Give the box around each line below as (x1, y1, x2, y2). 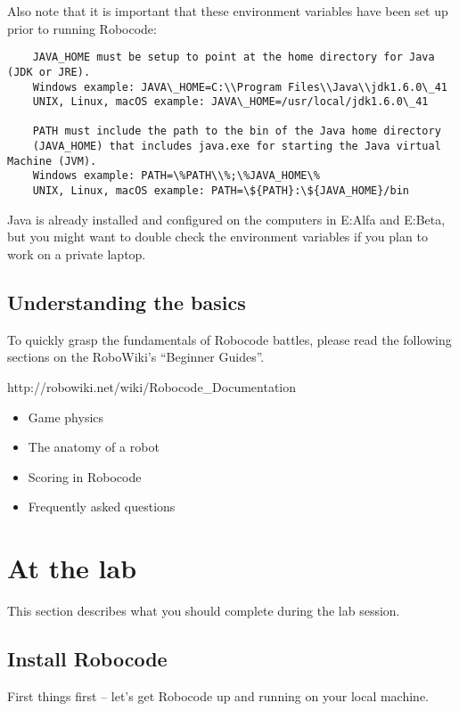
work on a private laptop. (7, 244, 146, 263)
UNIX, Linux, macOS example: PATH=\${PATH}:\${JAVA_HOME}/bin (32, 184, 410, 198)
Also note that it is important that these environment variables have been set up (7, 2, 448, 20)
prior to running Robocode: (7, 19, 157, 37)
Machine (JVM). (7, 154, 97, 168)
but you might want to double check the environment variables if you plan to (7, 227, 428, 246)
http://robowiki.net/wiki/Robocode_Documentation (7, 377, 297, 396)
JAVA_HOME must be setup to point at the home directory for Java (32, 51, 435, 64)
